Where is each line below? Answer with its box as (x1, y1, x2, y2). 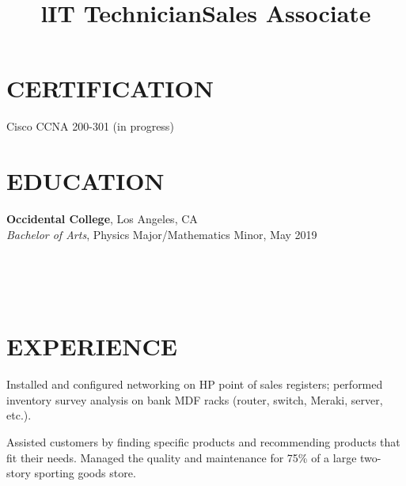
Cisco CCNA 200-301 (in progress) (6, 118, 174, 135)
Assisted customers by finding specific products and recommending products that (6, 433, 400, 450)
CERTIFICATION (6, 72, 214, 104)
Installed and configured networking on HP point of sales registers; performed (6, 376, 383, 393)
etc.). (6, 407, 32, 423)
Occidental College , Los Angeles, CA (6, 211, 198, 227)
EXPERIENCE (6, 330, 177, 363)
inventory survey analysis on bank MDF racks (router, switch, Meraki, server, (6, 391, 383, 408)
